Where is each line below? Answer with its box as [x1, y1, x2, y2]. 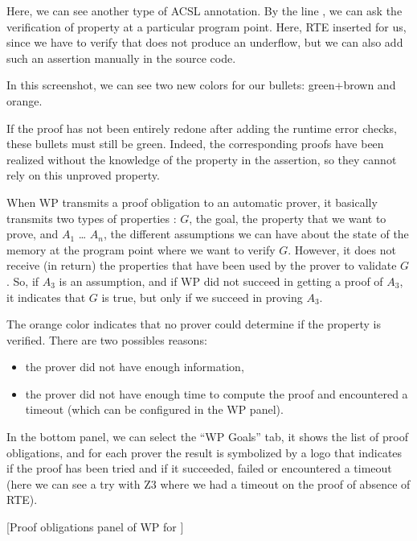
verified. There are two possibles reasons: [6, 331, 207, 348]
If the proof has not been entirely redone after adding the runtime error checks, [6, 119, 397, 136]
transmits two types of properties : [6, 209, 177, 226]
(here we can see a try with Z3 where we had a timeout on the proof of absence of [6, 475, 411, 492]
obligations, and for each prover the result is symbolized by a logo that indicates [6, 444, 403, 460]
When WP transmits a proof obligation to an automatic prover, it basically [6, 193, 378, 210]
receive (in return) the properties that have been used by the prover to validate [6, 257, 397, 274]
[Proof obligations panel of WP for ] [6, 518, 184, 535]
